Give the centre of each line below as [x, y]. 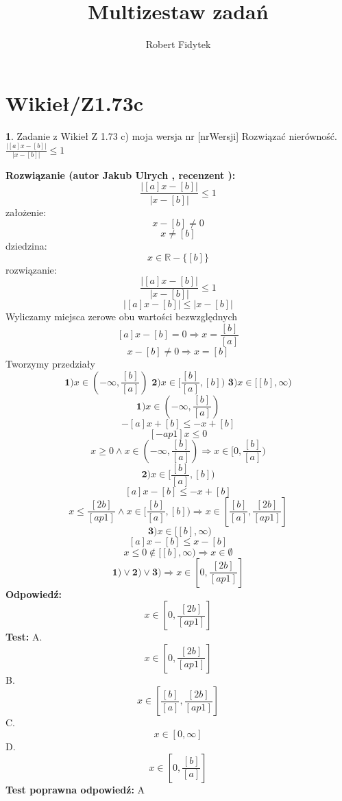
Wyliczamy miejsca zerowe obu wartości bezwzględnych [122, 316]
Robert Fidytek [178, 44]
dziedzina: [26, 246]
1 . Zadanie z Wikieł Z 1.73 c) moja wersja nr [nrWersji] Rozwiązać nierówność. [171, 135]
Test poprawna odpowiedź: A [75, 789]
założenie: [26, 212]
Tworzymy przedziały [50, 364]
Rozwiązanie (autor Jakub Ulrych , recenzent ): [121, 175]
